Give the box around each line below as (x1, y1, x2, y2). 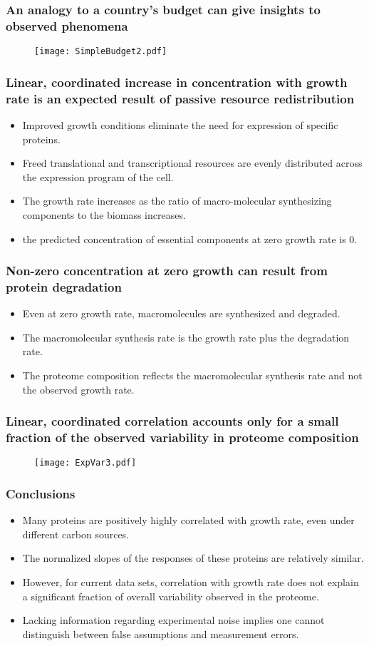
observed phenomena (6, 16, 128, 34)
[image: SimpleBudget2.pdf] (34, 46, 167, 57)
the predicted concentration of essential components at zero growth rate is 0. (22, 231, 358, 246)
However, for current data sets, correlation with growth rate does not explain (22, 575, 359, 589)
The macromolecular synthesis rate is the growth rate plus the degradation (22, 329, 350, 344)
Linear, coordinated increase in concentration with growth (6, 73, 348, 91)
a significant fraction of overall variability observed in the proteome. (22, 588, 319, 603)
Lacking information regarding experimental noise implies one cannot (22, 612, 325, 627)
